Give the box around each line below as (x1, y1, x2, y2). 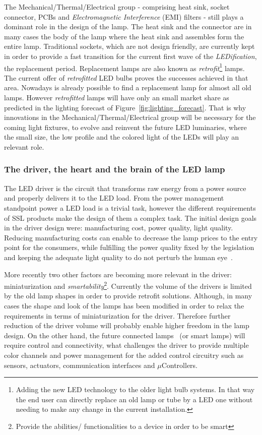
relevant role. (4, 141, 44, 152)
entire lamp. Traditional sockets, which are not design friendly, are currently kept (4, 41, 255, 51)
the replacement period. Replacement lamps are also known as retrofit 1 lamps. (4, 61, 245, 73)
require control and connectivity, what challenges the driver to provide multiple (4, 340, 249, 350)
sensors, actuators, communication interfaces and (4, 359, 155, 370)
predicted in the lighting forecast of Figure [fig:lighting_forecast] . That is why (4, 102, 246, 112)
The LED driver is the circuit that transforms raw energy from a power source (4, 182, 246, 193)
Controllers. (161, 359, 198, 370)
